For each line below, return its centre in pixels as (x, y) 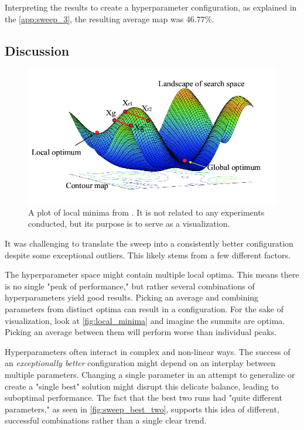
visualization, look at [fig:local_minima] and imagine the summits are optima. (145, 320)
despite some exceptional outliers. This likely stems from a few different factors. (148, 255)
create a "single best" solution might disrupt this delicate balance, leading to (142, 386)
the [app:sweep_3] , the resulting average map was (94, 18)
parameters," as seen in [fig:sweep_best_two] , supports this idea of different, (142, 409)
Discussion (37, 50)
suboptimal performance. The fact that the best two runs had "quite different (144, 397)
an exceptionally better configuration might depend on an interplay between (140, 363)
